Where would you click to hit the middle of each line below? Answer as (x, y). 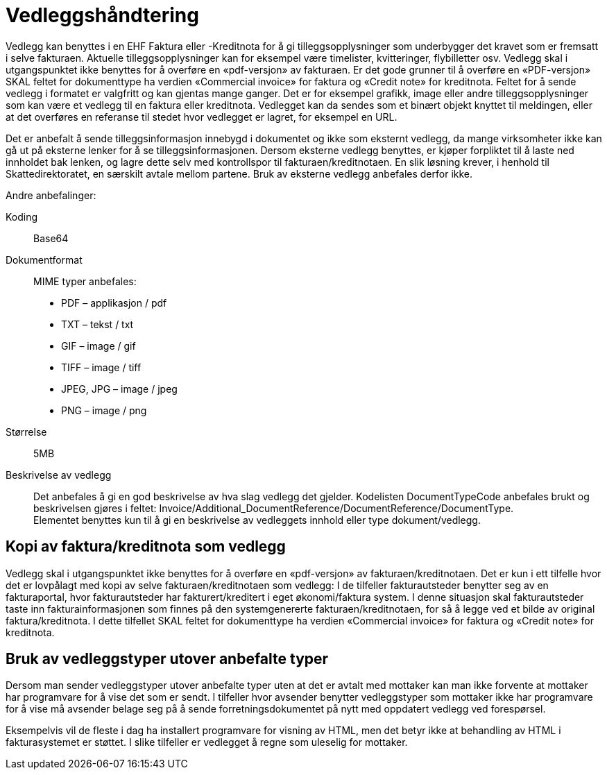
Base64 (51, 238)
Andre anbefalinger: (51, 195)
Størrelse (26, 432)
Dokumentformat (44, 259)
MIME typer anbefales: (85, 281)
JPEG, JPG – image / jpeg (119, 389)
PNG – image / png (104, 410)
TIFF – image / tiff (101, 367)
